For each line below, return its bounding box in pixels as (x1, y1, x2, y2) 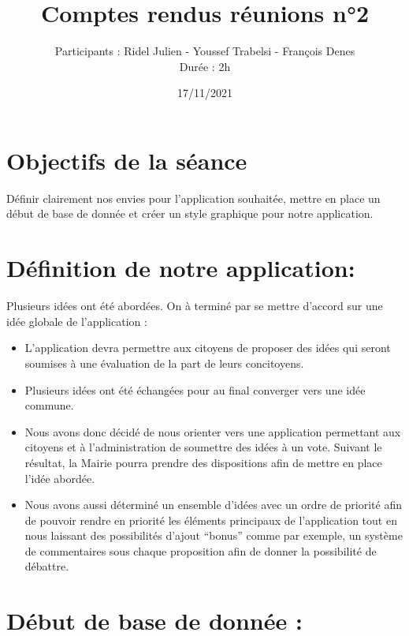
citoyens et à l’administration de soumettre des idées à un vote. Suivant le (24, 439, 382, 455)
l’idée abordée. (24, 470, 95, 486)
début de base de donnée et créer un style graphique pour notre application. (6, 205, 374, 222)
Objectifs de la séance (6, 144, 247, 176)
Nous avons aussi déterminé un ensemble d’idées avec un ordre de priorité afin (24, 496, 402, 513)
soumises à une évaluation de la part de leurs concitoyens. (24, 354, 304, 371)
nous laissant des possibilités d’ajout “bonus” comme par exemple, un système (24, 527, 403, 544)
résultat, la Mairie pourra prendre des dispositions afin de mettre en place (24, 454, 382, 470)
